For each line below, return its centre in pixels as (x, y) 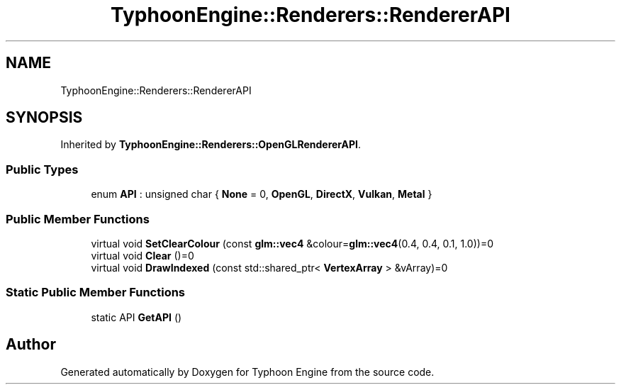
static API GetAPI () (136, 317)
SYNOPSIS (44, 118)
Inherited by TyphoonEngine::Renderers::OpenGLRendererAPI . (211, 145)
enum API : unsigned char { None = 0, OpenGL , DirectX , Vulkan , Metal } (262, 194)
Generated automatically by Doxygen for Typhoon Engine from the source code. (247, 372)
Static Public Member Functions (96, 292)
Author (31, 345)
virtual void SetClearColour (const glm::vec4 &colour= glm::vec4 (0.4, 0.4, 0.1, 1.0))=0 (292, 243)
